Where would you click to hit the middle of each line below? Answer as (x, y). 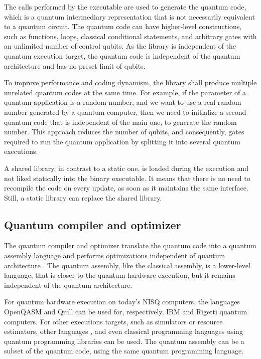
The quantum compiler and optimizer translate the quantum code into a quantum (130, 245)
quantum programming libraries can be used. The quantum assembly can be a (124, 341)
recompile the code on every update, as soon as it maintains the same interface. (126, 188)
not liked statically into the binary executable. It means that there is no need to (127, 178)
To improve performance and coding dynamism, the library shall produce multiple (130, 82)
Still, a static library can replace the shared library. (83, 197)
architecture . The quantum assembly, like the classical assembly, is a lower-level (127, 265)
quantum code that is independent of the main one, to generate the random (120, 122)
